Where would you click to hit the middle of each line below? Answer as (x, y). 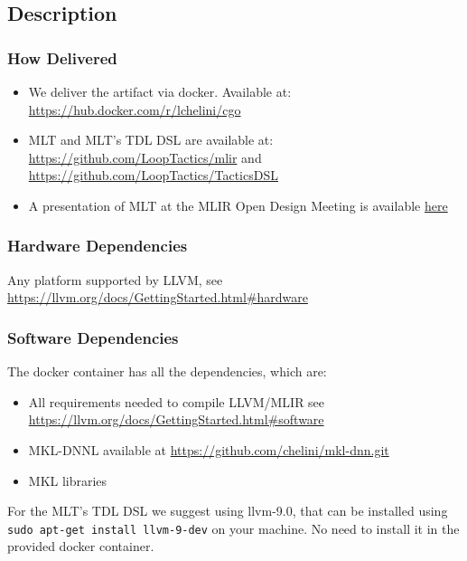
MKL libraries (68, 480)
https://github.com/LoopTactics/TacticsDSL (153, 175)
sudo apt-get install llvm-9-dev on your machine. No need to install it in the (233, 528)
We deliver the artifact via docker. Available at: (160, 91)
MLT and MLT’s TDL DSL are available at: (151, 140)
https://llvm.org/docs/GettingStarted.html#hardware (158, 297)
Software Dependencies (93, 337)
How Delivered (62, 57)
